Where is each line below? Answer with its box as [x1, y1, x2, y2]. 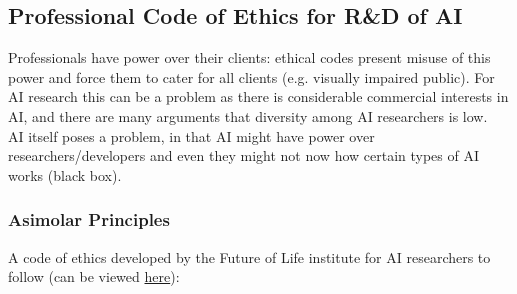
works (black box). [8, 164, 122, 185]
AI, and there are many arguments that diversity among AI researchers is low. [8, 105, 488, 126]
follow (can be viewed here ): [8, 266, 180, 287]
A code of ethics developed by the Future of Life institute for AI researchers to [8, 246, 491, 267]
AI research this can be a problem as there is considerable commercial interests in [8, 86, 509, 107]
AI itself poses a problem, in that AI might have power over [8, 125, 375, 146]
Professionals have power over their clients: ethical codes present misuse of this [8, 47, 491, 68]
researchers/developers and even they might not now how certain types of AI [8, 145, 480, 166]
